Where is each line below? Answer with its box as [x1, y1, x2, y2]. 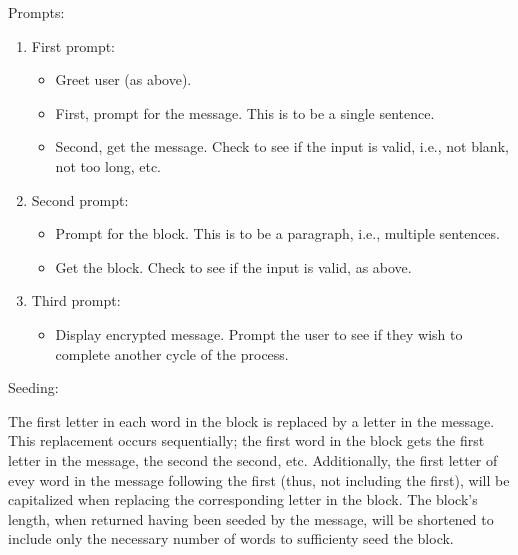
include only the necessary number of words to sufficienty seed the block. [8, 528, 454, 549]
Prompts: [8, 2, 65, 22]
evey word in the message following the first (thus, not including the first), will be [8, 469, 510, 490]
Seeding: [8, 377, 59, 398]
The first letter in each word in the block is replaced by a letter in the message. [8, 410, 495, 431]
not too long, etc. [55, 155, 161, 176]
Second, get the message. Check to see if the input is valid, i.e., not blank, [55, 136, 509, 157]
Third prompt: [31, 290, 121, 311]
